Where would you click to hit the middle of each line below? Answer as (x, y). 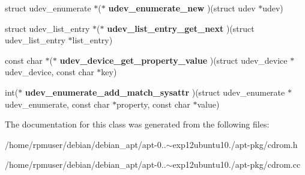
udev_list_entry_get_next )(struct (181, 28)
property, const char (153, 104)
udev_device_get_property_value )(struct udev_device (174, 60)
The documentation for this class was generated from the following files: (137, 124)
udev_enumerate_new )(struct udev (182, 8)
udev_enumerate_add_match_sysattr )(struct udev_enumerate (155, 92)
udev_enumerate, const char (57, 104)
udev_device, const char (50, 72)
